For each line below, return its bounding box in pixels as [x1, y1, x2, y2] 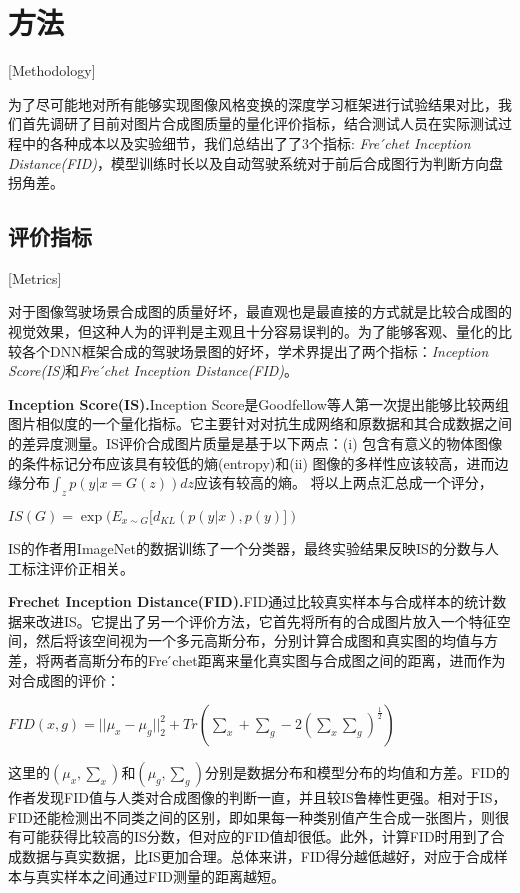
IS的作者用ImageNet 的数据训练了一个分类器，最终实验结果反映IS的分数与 [8, 538, 485, 559]
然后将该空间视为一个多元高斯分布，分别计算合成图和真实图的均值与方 [35, 630, 498, 651]
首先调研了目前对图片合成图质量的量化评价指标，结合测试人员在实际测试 [21, 113, 498, 134]
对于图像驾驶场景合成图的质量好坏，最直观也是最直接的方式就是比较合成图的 [8, 301, 512, 322]
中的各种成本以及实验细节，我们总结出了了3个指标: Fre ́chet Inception [21, 132, 471, 153]
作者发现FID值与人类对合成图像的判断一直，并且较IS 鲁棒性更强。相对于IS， [8, 787, 507, 808]
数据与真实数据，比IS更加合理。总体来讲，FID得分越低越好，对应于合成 [21, 845, 494, 866]
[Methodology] [8, 60, 96, 81]
